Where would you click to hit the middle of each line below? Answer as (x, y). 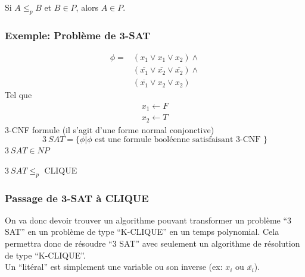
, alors (87, 7)
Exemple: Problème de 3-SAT (78, 35)
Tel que (18, 95)
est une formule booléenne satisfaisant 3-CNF (178, 140)
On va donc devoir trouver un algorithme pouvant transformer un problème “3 (148, 220)
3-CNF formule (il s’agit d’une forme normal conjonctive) (110, 129)
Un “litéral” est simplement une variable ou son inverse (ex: (114, 267)
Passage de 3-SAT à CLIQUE (77, 198)
